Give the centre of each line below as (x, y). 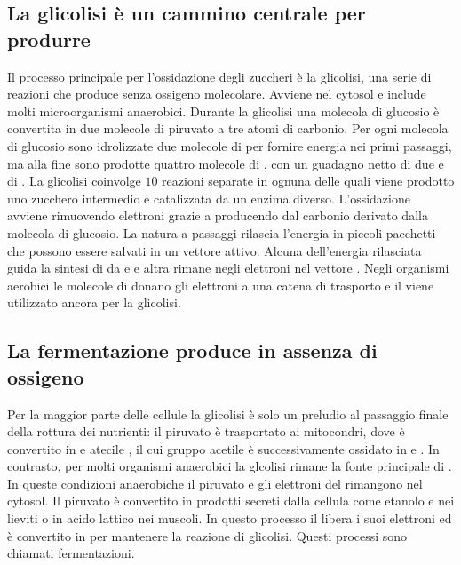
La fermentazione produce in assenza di (192, 350)
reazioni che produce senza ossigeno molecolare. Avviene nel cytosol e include (217, 94)
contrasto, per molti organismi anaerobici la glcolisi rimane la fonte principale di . (230, 466)
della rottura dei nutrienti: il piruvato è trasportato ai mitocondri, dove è (206, 431)
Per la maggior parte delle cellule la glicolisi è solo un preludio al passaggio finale (228, 414)
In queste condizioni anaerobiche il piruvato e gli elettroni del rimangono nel (215, 483)
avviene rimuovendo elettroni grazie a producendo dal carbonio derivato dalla (218, 215)
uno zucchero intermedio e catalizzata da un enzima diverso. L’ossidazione (209, 198)
